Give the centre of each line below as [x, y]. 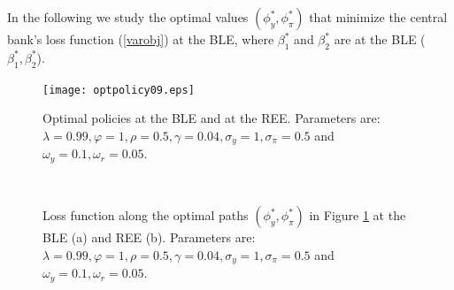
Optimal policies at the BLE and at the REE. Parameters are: [212, 118]
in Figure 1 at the [358, 215]
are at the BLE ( [380, 39]
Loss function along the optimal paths [146, 215]
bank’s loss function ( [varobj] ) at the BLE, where [141, 39]
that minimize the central [378, 17]
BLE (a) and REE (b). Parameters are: [149, 237]
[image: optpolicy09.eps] [119, 90]
